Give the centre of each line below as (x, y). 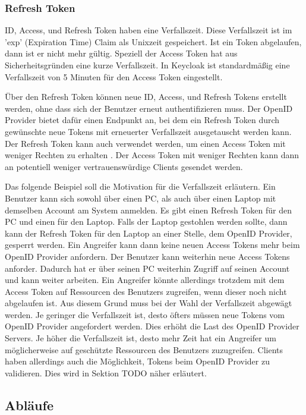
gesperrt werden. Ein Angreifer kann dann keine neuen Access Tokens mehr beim (152, 245)
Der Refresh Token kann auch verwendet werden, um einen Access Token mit (145, 143)
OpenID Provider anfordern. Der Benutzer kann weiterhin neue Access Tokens (147, 256)
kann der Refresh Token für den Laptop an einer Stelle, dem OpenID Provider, (149, 233)
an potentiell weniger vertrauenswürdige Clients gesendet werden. (124, 166)
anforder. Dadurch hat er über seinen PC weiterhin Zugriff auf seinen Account (147, 268)
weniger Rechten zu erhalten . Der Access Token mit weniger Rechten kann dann (152, 155)
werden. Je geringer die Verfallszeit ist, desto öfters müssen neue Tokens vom (145, 314)
